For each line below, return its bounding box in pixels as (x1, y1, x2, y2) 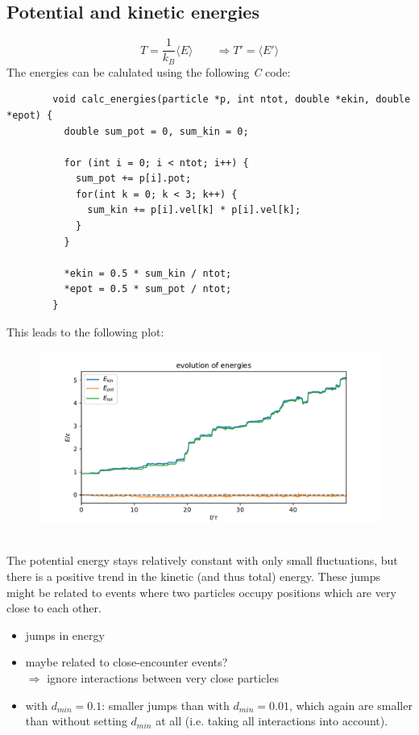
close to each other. (6, 599, 102, 616)
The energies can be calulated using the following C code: (6, 63, 291, 80)
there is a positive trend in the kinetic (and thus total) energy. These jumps (6, 568, 381, 584)
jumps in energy (25, 626, 105, 643)
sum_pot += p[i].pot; (75, 173, 192, 185)
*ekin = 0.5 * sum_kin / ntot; (64, 267, 232, 279)
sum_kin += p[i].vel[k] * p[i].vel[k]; (87, 204, 301, 216)
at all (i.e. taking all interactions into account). (156, 712, 388, 729)
